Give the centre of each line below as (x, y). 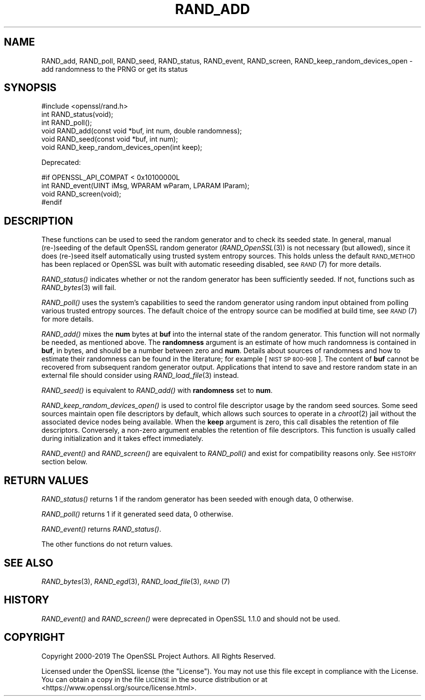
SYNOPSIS (30, 88)
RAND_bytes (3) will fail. (79, 288)
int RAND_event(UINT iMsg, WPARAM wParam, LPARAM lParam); (145, 186)
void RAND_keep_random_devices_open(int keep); (122, 147)
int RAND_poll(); (67, 123)
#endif (52, 202)
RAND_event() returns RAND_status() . (101, 529)
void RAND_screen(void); (81, 194)
